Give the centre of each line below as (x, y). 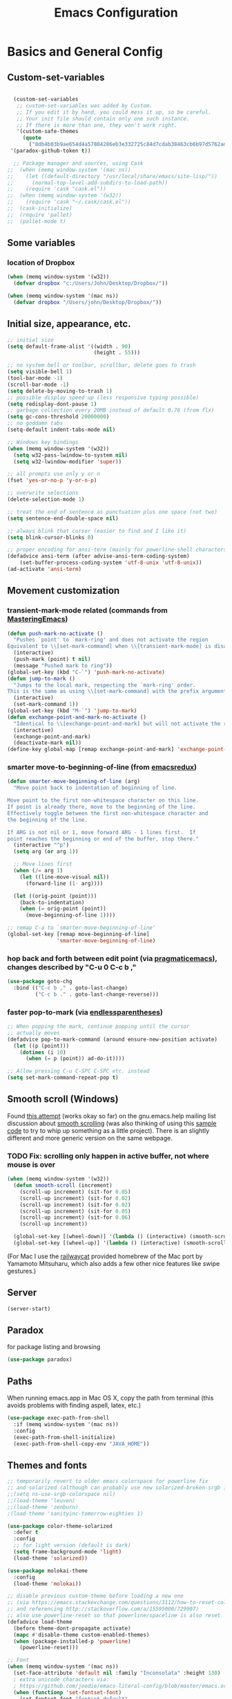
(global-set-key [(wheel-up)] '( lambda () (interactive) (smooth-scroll (120, 1243)
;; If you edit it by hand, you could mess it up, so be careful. (114, 112)
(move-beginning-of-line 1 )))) (70, 915)
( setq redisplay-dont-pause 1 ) (52, 404)
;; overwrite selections (43, 493)
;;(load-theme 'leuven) (41, 1500)
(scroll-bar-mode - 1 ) (38, 385)
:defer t (26, 1533)
